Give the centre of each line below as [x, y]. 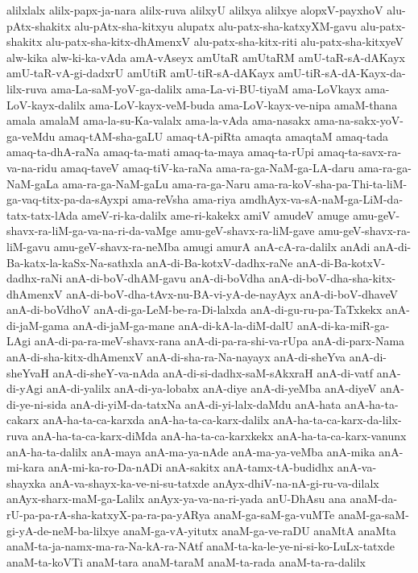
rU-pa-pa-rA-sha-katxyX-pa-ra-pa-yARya [108, 514]
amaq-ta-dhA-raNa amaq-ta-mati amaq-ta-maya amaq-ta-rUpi [160, 152]
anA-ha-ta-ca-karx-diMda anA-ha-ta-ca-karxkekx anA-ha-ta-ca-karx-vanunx [219, 436]
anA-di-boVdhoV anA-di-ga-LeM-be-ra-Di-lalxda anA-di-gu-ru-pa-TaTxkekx [195, 309]
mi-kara [26, 467]
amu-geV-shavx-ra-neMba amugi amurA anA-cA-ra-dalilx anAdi [212, 246]
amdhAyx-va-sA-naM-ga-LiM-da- [321, 199]
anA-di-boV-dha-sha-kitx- [332, 278]
